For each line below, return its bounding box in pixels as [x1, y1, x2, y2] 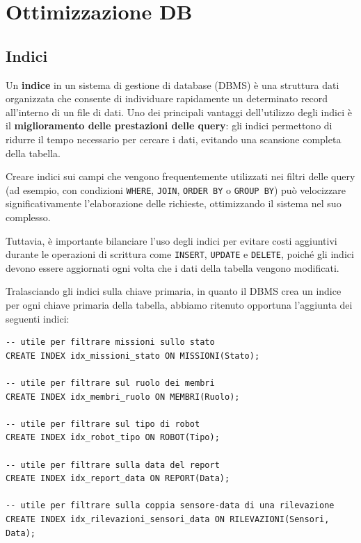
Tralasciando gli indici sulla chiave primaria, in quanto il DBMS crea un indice [6, 284, 342, 298]
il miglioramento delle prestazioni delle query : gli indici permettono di [6, 118, 332, 133]
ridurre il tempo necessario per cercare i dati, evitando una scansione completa [6, 131, 342, 146]
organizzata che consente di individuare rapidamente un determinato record [6, 91, 328, 106]
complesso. [6, 209, 51, 224]
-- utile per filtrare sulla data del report [6, 460, 220, 470]
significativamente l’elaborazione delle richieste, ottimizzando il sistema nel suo [6, 196, 342, 211]
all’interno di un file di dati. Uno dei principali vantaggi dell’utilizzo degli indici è [6, 104, 352, 119]
